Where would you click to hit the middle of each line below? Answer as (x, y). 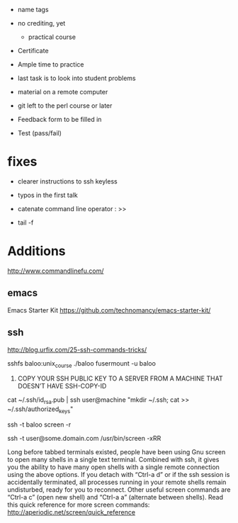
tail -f (25, 223)
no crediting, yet (41, 23)
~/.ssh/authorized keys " (40, 410)
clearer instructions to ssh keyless (68, 181)
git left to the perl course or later (65, 106)
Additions (36, 251)
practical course (52, 37)
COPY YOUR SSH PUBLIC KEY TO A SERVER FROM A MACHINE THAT (120, 378)
